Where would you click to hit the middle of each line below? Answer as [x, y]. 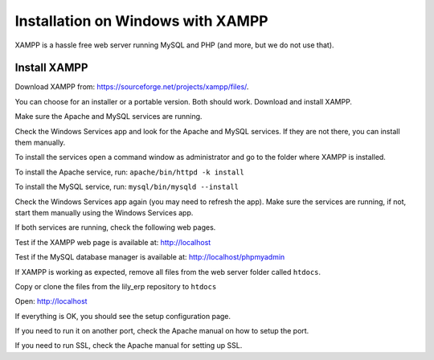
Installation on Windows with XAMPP [141, 21]
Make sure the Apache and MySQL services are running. [108, 117]
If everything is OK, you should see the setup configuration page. [123, 316]
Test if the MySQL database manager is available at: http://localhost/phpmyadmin [150, 257]
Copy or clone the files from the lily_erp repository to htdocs [116, 286]
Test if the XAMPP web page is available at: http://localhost [113, 242]
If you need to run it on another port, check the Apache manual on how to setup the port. [162, 331]
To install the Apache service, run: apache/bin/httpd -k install [129, 172]
